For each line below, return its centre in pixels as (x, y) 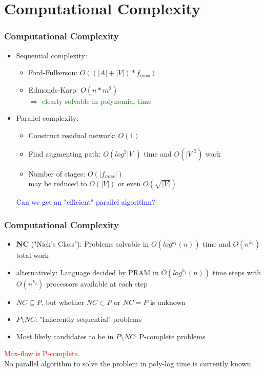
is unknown (168, 302)
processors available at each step (97, 283)
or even (129, 183)
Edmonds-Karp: (53, 89)
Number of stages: (57, 173)
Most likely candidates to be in (65, 336)
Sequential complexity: (52, 55)
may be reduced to (58, 183)
